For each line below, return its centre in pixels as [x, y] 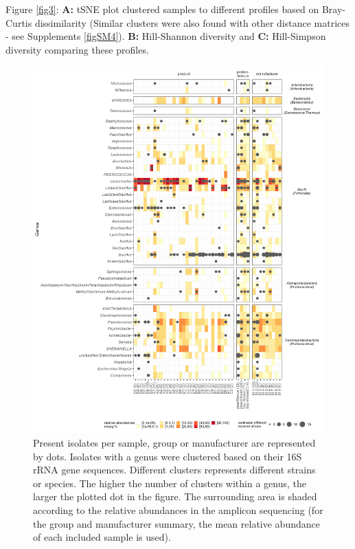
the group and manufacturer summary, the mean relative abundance [176, 523]
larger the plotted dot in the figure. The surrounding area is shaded [175, 496]
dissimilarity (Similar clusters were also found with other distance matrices [192, 22]
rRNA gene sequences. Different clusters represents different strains [174, 470]
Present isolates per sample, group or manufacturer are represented [174, 442]
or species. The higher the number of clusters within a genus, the [170, 483]
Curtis [19, 22]
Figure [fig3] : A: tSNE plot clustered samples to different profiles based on [162, 9]
